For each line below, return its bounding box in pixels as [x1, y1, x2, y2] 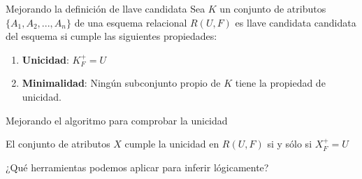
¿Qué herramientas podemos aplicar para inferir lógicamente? [6, 159, 269, 174]
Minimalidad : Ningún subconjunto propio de [22, 76, 221, 90]
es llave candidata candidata [235, 15, 356, 29]
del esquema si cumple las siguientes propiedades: [6, 29, 217, 43]
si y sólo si [267, 136, 312, 151]
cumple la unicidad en [124, 136, 219, 151]
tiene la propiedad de [235, 76, 326, 90]
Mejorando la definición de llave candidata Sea [6, 1, 205, 15]
